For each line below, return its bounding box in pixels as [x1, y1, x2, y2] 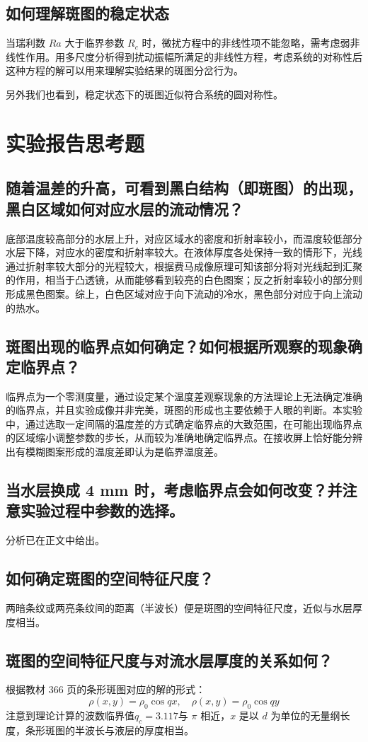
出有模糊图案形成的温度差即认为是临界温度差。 [6, 444, 224, 459]
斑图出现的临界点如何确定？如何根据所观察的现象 [6, 335, 347, 356]
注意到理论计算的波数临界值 [6, 707, 134, 722]
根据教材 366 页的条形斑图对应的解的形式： [6, 682, 206, 697]
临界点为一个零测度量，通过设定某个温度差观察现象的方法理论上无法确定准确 [6, 388, 362, 403]
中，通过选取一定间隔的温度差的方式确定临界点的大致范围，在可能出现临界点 [6, 416, 362, 431]
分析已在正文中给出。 [6, 533, 105, 547]
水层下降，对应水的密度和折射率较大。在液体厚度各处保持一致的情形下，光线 [6, 245, 362, 260]
